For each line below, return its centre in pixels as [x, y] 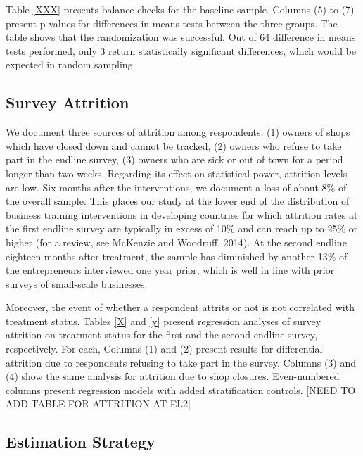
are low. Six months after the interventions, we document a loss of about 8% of [176, 187]
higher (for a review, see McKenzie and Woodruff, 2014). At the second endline [176, 242]
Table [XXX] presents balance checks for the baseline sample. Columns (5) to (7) [180, 9]
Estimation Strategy [81, 442]
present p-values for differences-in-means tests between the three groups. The [172, 23]
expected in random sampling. [71, 64]
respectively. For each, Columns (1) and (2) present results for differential [164, 349]
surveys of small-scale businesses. [77, 283]
